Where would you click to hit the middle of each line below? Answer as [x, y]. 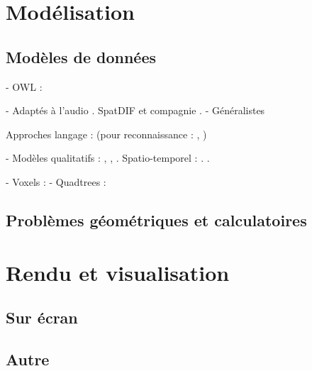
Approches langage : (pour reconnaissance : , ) [106, 134]
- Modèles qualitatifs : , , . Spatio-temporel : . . [108, 158]
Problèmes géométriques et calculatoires [156, 220]
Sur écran [42, 317]
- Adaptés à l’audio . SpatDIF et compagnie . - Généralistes [135, 110]
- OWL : [24, 86]
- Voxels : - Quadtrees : [56, 181]
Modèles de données [81, 56]
